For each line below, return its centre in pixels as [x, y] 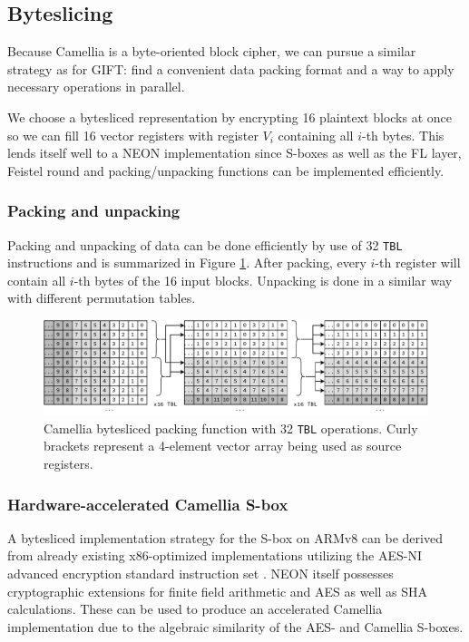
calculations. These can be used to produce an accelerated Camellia [195, 609]
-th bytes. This [403, 135]
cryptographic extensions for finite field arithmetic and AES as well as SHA [218, 591]
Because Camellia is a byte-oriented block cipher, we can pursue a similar [212, 51]
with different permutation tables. [102, 298]
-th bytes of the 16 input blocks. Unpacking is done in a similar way [263, 280]
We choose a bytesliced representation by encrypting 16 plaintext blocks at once [230, 117]
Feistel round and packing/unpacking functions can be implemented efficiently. [226, 170]
